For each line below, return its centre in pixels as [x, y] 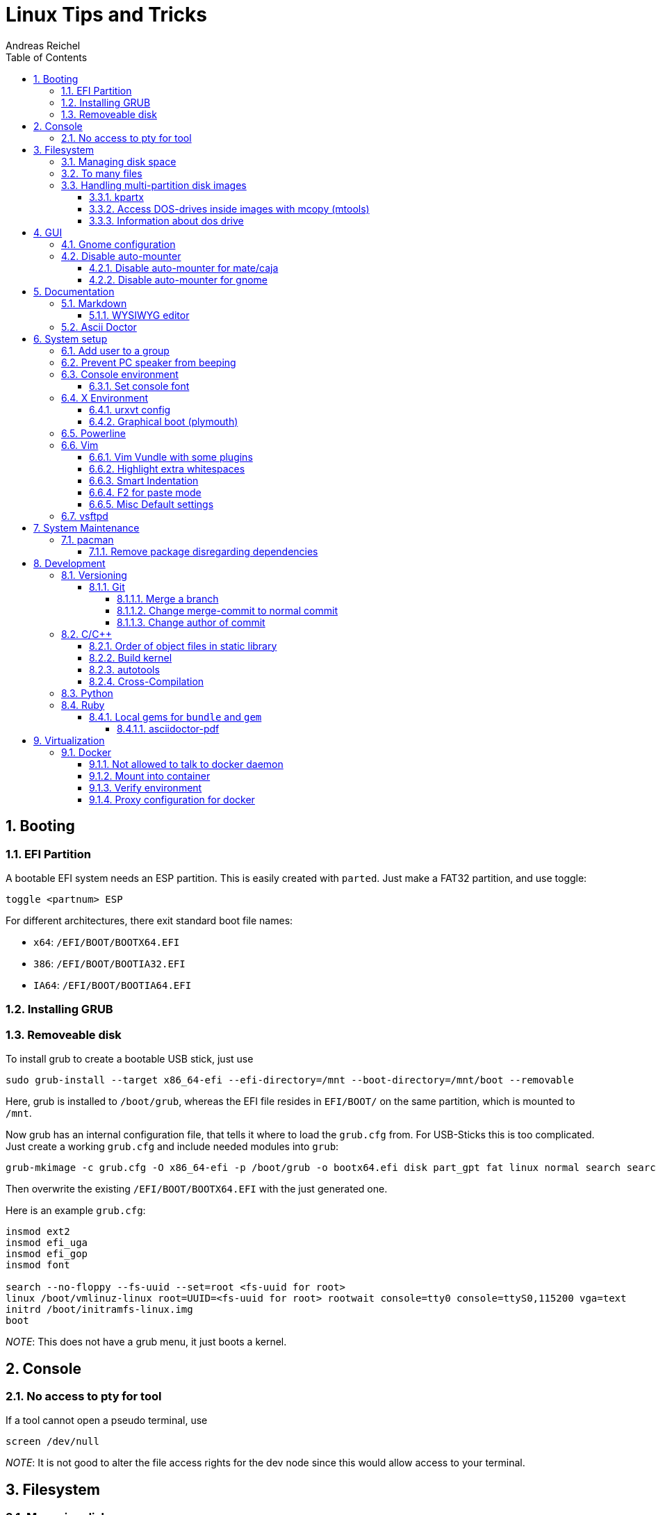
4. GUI [48, 232]
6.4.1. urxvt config [130, 409]
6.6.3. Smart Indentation [144, 480]
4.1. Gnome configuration [118, 244]
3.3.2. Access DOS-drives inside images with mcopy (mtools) [229, 208]
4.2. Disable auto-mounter [121, 256]
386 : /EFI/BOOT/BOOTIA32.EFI [109, 963]
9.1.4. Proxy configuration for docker [172, 799]
